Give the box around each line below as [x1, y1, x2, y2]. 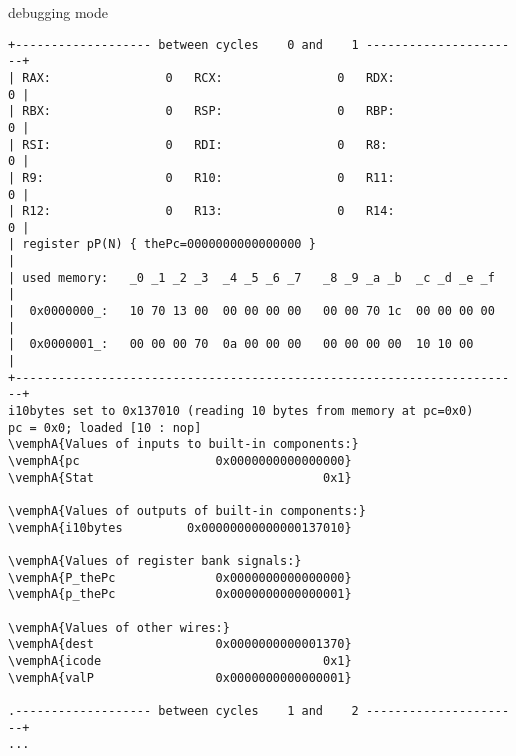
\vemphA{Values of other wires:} [8, 620, 230, 635]
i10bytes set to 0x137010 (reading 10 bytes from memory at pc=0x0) [8, 404, 474, 419]
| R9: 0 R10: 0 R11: [8, 170, 395, 185]
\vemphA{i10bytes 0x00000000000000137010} [8, 520, 352, 535]
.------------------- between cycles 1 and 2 [8, 703, 359, 718]
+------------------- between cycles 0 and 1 [8, 37, 359, 52]
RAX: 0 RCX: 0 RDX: [22, 70, 395, 85]
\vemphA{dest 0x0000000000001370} [8, 637, 352, 652]
